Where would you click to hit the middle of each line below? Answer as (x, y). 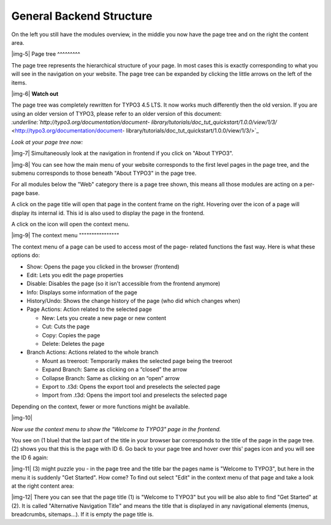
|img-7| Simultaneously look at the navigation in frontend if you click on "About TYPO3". (122, 153)
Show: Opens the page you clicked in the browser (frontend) (103, 266)
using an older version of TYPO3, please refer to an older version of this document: (116, 113)
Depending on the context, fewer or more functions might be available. (101, 406)
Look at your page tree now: (47, 142)
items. (19, 82)
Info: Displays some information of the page (82, 292)
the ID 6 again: (30, 458)
